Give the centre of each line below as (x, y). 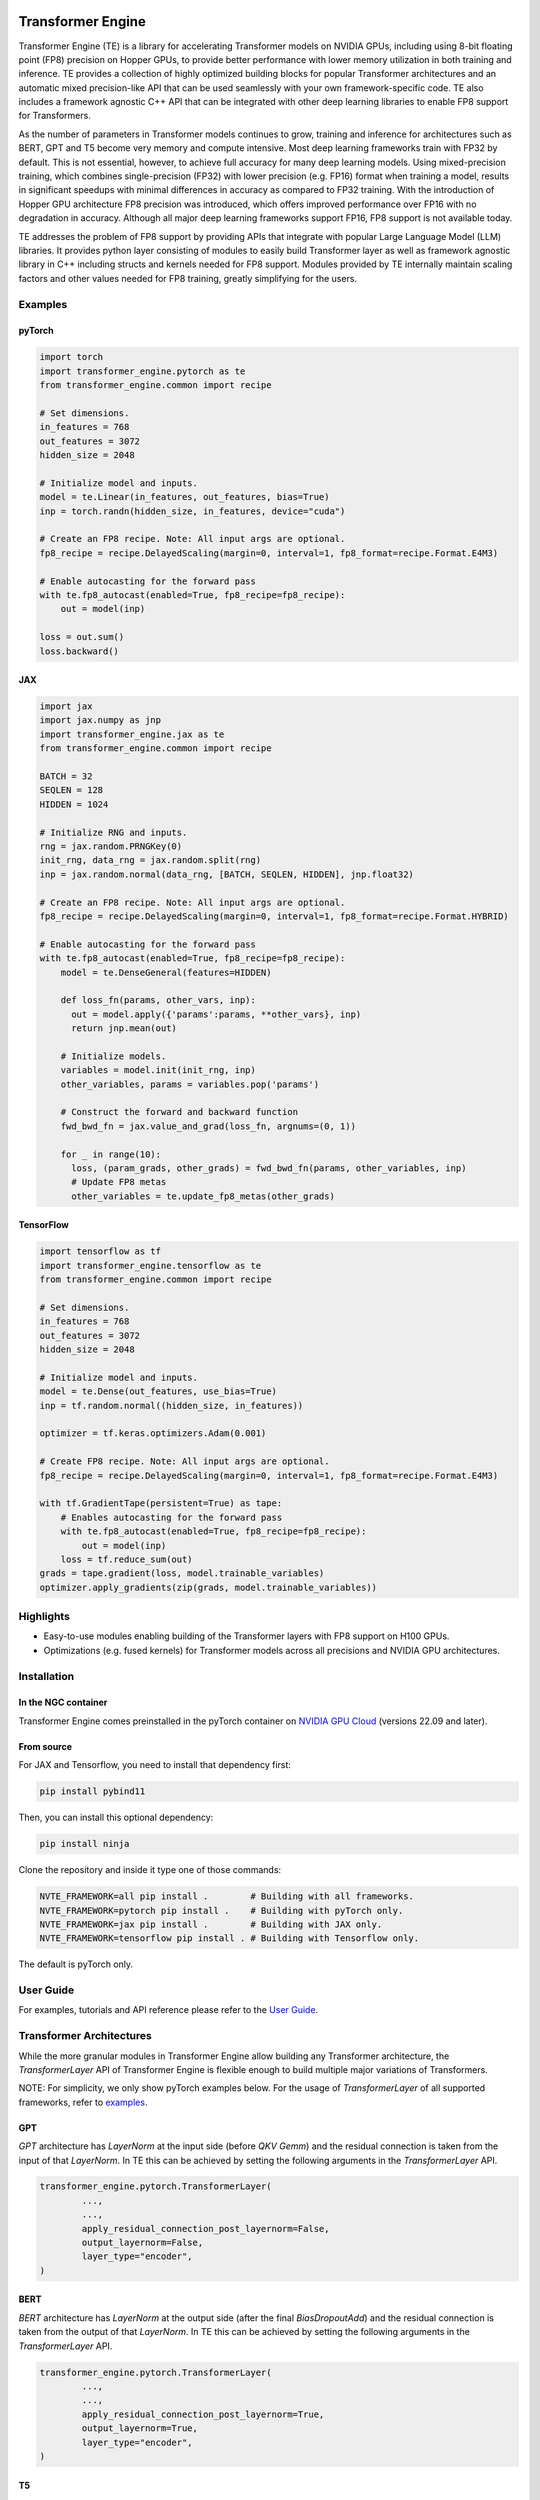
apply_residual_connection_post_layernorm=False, (205, 2228)
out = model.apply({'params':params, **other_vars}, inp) (216, 1014)
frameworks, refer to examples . (83, 2102)
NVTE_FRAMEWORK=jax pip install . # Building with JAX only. (211, 1924)
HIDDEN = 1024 (74, 804)
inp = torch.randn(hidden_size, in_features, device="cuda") (192, 511)
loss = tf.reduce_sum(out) (127, 1559)
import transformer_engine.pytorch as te (142, 371)
